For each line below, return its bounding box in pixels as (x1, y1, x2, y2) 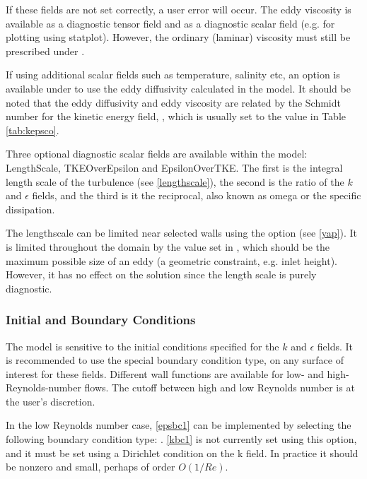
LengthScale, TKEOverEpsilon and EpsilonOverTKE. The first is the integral (6, 160, 343, 175)
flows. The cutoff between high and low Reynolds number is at (84, 380, 355, 395)
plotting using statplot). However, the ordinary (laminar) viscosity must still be (6, 30, 351, 45)
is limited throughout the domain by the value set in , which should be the (6, 239, 330, 254)
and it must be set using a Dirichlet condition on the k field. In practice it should (6, 445, 359, 460)
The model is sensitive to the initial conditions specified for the (6, 338, 279, 353)
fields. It (317, 338, 354, 353)
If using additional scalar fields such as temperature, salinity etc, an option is (6, 67, 340, 82)
